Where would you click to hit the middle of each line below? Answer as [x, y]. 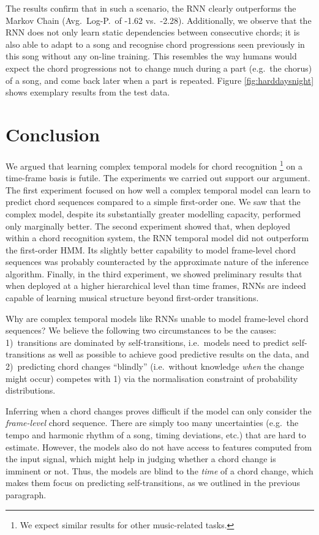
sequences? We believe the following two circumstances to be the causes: [141, 330]
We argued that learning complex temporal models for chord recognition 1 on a [154, 165]
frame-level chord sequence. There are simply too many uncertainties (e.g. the [152, 423]
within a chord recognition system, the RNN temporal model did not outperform [157, 238]
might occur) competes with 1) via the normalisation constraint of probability [152, 378]
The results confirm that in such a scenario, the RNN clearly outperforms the [151, 8]
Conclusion [53, 134]
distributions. [31, 390]
